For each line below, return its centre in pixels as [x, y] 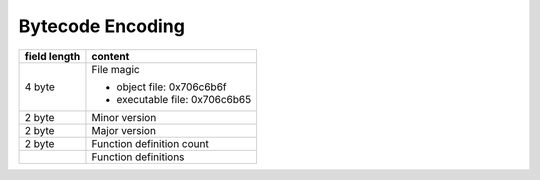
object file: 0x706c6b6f [171, 87]
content [110, 56]
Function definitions [138, 157]
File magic [115, 69]
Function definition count [150, 143]
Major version [124, 130]
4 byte [39, 87]
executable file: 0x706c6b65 [184, 99]
